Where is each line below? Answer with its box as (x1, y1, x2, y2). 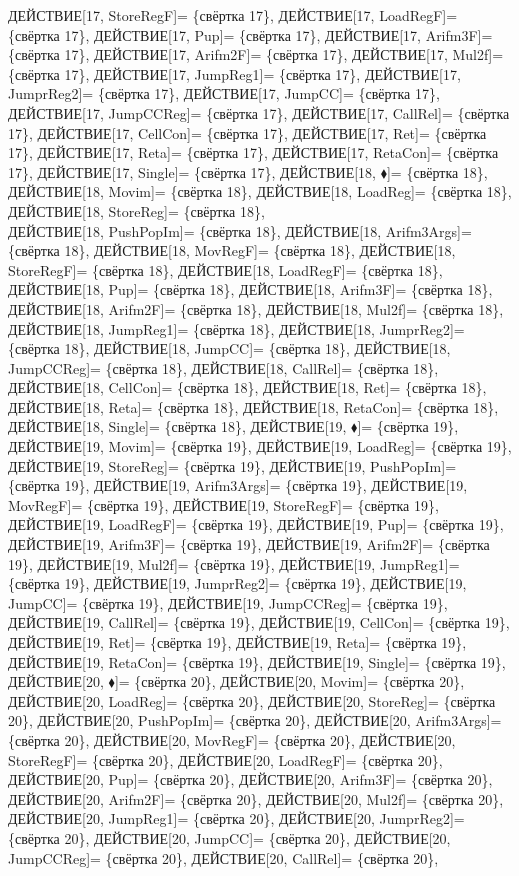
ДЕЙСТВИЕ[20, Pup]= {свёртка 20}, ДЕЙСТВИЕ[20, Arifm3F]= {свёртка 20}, (8, 769, 493, 790)
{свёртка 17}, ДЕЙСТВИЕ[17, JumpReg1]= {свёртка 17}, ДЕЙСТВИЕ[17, (8, 63, 461, 84)
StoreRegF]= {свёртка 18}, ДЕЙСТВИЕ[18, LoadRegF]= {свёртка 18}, (8, 259, 443, 280)
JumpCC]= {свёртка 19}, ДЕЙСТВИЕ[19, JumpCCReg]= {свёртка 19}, (8, 592, 448, 613)
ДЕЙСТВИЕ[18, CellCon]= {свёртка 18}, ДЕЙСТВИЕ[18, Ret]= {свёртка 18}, (8, 377, 487, 398)
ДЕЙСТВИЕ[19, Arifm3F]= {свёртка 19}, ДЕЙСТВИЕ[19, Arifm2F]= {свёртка (8, 534, 490, 555)
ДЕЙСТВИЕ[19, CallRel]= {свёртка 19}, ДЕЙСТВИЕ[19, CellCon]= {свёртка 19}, (8, 612, 510, 633)
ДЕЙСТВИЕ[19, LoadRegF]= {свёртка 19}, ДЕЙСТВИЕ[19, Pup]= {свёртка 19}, (8, 514, 504, 535)
